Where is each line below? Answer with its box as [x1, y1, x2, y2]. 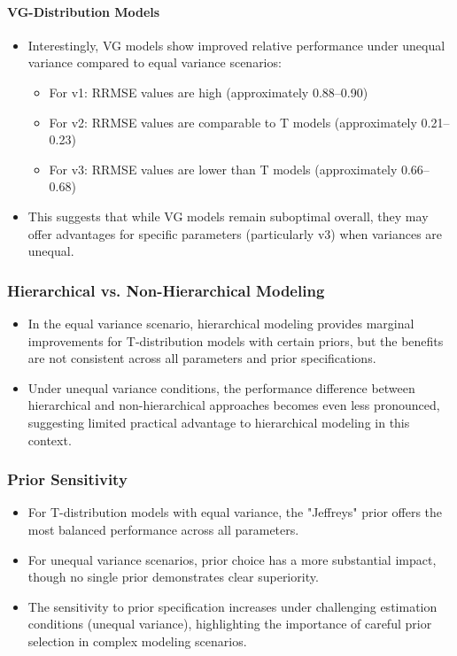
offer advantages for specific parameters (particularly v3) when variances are [27, 224, 443, 243]
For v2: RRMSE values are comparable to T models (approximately [49, 112, 417, 131]
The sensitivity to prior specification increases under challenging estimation [27, 597, 438, 615]
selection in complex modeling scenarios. [27, 631, 247, 650]
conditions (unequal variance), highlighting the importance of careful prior [27, 614, 432, 633]
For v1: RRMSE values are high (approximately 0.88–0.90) [49, 82, 368, 101]
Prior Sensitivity [7, 468, 128, 490]
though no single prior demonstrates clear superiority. [27, 567, 319, 586]
